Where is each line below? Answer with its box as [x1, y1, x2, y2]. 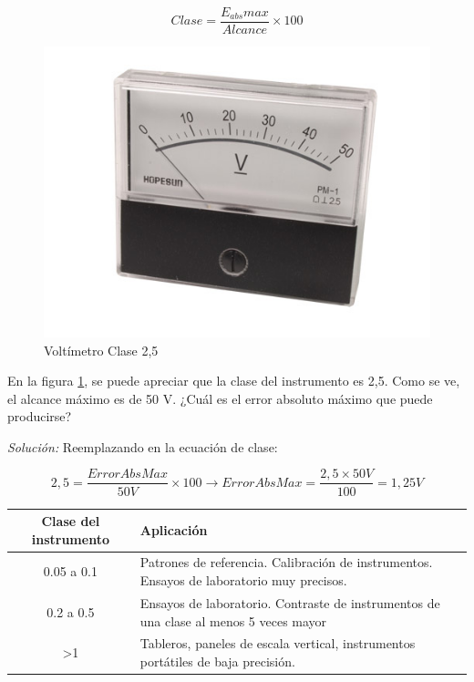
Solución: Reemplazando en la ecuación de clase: [7, 437, 278, 456]
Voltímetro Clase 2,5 [44, 340, 159, 359]
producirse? [7, 407, 72, 426]
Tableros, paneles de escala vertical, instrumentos [139, 634, 416, 653]
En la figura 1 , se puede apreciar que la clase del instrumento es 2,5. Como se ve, [7, 371, 460, 390]
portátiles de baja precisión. [139, 651, 295, 670]
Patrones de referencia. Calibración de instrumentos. [139, 553, 433, 572]
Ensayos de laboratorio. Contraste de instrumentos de [139, 593, 440, 612]
